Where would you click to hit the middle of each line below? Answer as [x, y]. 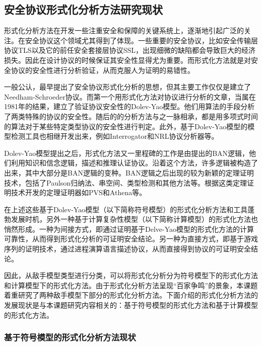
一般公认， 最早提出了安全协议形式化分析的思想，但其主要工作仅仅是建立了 [127, 87]
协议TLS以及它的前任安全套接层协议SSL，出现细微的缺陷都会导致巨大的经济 [130, 50]
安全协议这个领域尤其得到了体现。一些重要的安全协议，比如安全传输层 [141, 40]
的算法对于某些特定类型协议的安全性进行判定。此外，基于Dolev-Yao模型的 [126, 126]
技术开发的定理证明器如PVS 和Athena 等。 [79, 192]
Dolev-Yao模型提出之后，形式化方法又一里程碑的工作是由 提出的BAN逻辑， [127, 153]
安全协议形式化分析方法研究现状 [83, 9]
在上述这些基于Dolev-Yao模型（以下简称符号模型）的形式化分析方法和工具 [126, 209]
